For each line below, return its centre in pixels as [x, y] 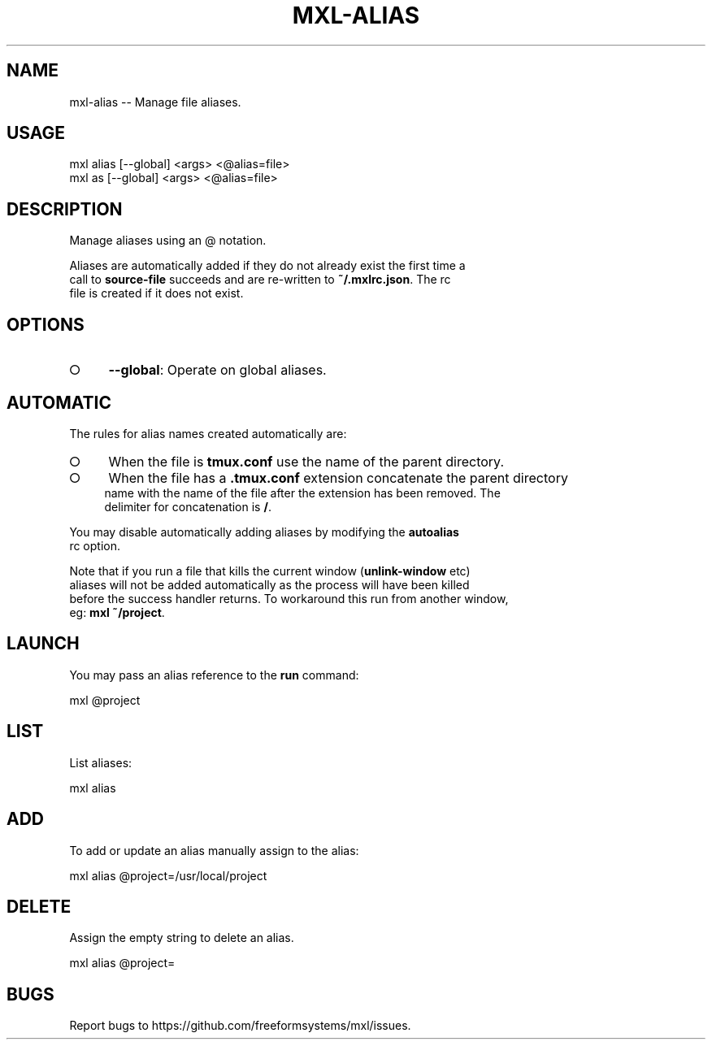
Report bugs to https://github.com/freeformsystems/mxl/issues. [240, 1026]
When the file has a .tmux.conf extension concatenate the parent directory [338, 477]
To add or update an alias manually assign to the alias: [214, 850]
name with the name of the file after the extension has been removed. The [302, 493]
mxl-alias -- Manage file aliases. [155, 102]
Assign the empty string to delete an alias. [182, 938]
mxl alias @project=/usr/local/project [168, 875]
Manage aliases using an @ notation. [168, 241]
